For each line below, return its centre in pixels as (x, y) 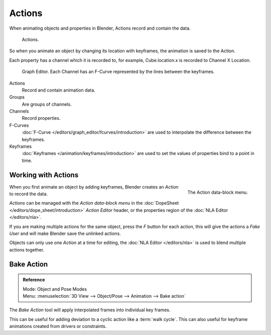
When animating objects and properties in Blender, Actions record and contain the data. (100, 28)
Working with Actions (44, 175)
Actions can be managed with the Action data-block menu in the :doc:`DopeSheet (94, 203)
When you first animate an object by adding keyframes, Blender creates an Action (94, 187)
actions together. (27, 249)
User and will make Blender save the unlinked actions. (65, 233)
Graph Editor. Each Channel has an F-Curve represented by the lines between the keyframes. (118, 72)
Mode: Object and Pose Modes (55, 289)
